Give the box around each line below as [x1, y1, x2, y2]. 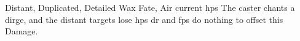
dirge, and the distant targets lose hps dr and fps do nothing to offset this [5, 13, 283, 25]
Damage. [5, 25, 38, 37]
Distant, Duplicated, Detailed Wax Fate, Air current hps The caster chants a [5, 1, 295, 13]
